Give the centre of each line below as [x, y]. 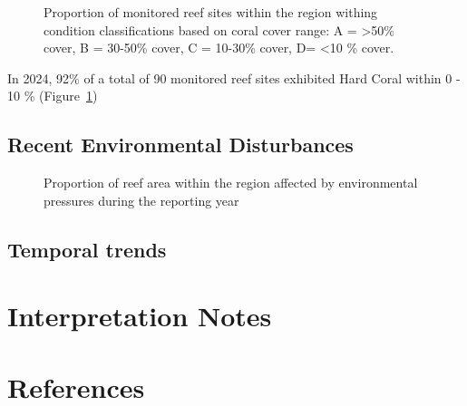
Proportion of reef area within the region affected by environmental [231, 183]
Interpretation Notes [140, 316]
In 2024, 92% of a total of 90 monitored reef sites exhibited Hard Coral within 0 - [234, 77]
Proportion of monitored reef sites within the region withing [211, 12]
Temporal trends [87, 249]
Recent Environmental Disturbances [180, 145]
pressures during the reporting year [141, 200]
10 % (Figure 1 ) [53, 96]
